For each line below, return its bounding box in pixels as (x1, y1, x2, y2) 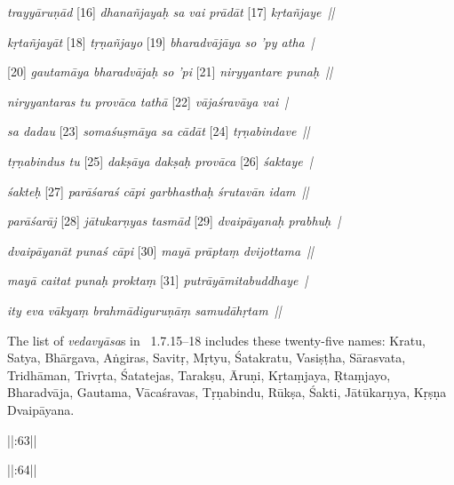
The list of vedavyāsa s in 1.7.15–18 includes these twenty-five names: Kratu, (7, 330, 426, 349)
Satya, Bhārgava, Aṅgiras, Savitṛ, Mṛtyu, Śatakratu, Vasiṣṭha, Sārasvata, (7, 348, 406, 367)
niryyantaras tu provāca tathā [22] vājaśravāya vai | (7, 91, 289, 110)
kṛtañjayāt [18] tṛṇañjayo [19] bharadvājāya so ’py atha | (7, 32, 315, 51)
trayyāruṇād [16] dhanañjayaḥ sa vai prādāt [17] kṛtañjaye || (7, 3, 335, 20)
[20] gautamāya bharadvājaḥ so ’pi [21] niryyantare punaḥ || (7, 62, 333, 81)
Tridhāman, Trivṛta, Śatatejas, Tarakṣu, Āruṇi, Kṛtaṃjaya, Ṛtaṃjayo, (7, 365, 391, 384)
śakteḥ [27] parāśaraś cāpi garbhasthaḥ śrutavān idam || (7, 181, 309, 200)
